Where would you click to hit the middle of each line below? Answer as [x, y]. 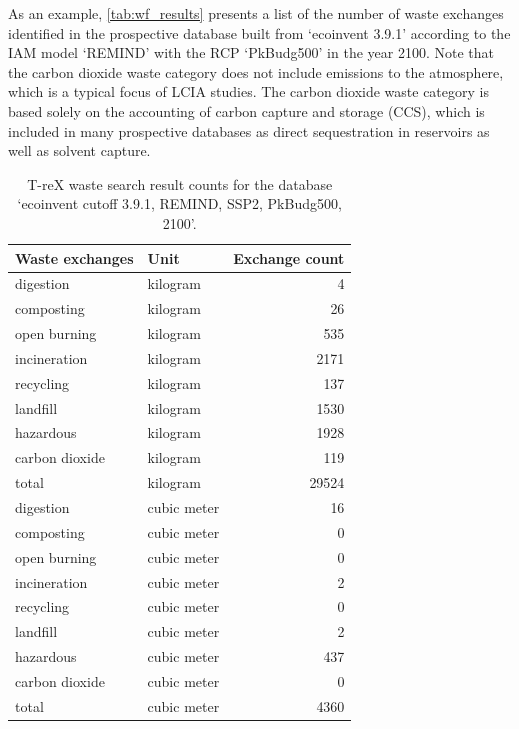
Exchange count [289, 257]
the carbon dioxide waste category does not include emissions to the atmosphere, [256, 71]
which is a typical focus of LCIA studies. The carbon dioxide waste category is [248, 91]
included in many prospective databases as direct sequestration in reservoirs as [249, 130]
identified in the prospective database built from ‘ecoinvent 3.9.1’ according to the [259, 32]
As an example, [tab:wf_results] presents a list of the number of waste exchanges [256, 13]
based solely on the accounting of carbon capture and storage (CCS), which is [246, 110]
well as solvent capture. [79, 150]
